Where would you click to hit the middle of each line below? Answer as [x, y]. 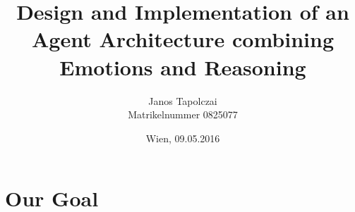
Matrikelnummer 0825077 [183, 114]
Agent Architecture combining [183, 39]
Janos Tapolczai [183, 100]
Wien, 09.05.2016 [183, 138]
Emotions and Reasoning [183, 67]
